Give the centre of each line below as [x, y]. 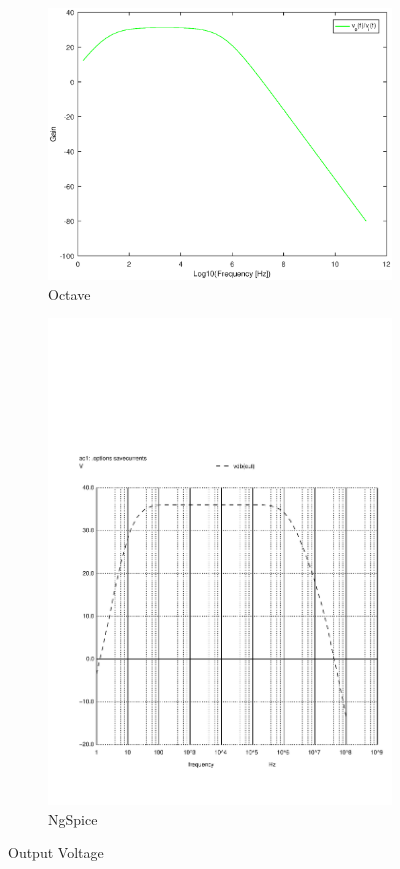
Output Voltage [56, 852]
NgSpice [73, 818]
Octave [69, 293]
